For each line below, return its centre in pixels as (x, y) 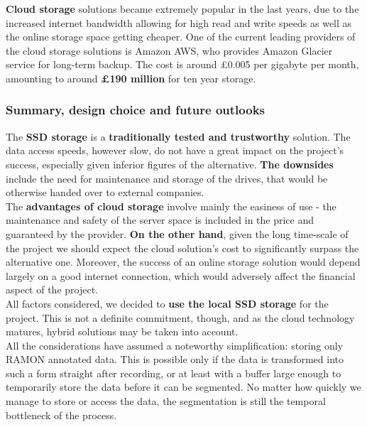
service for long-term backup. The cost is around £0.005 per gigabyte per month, (182, 64)
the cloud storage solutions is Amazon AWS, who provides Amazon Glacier (169, 50)
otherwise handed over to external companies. (105, 192)
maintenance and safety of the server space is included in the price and (160, 220)
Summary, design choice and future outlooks (136, 110)
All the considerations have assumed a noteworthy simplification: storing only (175, 345)
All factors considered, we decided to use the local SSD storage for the (167, 303)
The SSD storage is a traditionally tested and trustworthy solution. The (178, 136)
